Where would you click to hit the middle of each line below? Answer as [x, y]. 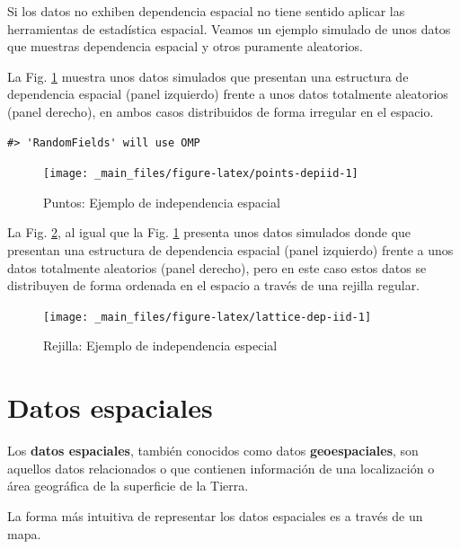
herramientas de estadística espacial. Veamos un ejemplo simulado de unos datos [229, 28]
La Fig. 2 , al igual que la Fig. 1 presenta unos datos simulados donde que [209, 232]
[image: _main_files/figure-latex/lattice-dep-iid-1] [208, 317]
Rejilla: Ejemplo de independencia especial [160, 345]
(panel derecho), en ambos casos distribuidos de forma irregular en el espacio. [221, 111]
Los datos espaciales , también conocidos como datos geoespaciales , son [213, 451]
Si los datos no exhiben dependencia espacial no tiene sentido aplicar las [206, 11]
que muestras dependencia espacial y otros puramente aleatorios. [186, 46]
